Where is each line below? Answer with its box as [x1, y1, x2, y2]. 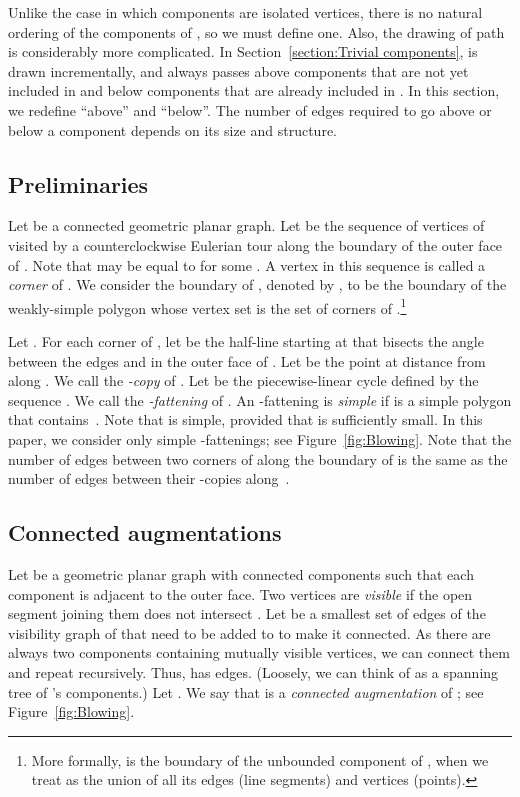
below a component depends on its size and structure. [8, 119, 337, 140]
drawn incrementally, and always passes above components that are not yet [8, 60, 469, 81]
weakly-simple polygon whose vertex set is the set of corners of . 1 [8, 294, 407, 318]
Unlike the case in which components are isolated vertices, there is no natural [8, 2, 483, 22]
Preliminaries [8, 168, 149, 199]
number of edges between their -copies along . [8, 468, 290, 489]
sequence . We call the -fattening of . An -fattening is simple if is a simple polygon [8, 389, 512, 410]
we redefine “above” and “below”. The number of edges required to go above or [8, 99, 492, 120]
